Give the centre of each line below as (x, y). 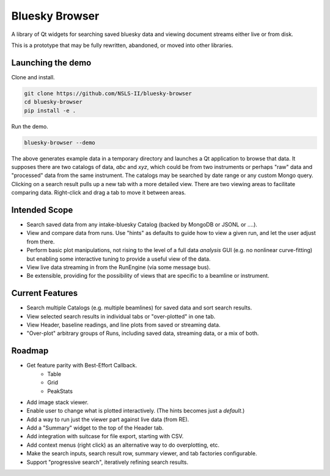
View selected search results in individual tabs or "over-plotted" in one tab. (121, 316)
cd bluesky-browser (53, 102)
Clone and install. (33, 77)
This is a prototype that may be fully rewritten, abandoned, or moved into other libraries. (122, 45)
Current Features (45, 293)
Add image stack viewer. (57, 402)
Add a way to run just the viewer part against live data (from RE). (108, 419)
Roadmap (30, 351)
